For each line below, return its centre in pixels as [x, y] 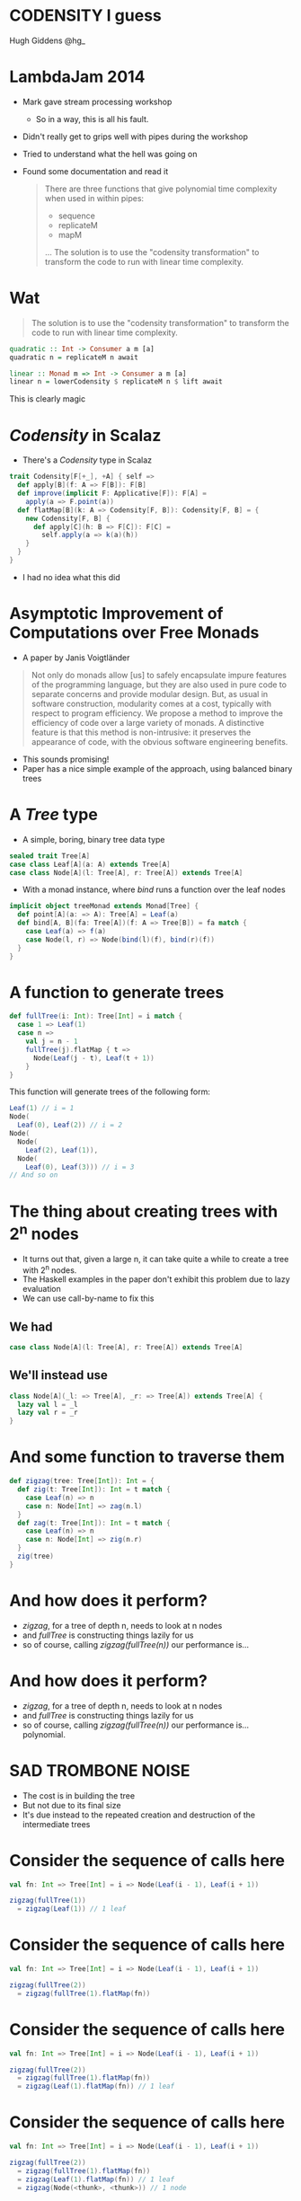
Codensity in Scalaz [85, 435]
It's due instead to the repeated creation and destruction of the [139, 1815]
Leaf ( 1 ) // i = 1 [42, 1109]
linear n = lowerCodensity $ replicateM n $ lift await [116, 382]
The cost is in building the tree [79, 1795]
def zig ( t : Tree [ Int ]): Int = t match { [94, 1489]
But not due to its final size [71, 1805]
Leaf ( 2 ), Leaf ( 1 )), [62, 1150]
